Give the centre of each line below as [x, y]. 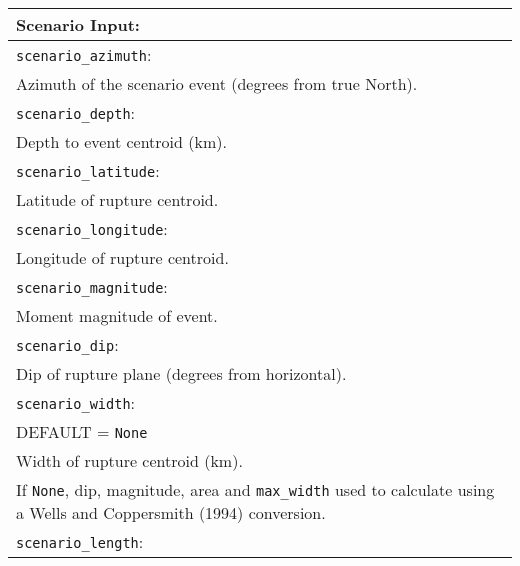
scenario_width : [76, 402]
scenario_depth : [76, 112]
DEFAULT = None [82, 431]
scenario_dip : [67, 344]
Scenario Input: [78, 24]
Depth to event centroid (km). [121, 141]
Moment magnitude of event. [117, 315]
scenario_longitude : [92, 228]
